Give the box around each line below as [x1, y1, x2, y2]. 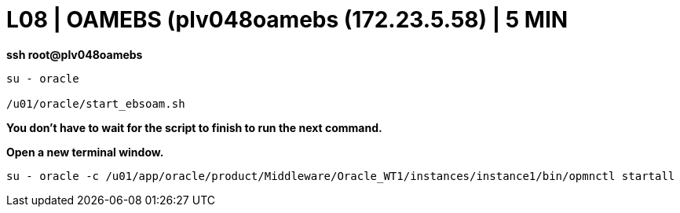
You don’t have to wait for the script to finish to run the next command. [6, 120, 382, 134]
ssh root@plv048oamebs [6, 47, 143, 61]
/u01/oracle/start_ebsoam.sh [6, 97, 185, 110]
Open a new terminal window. [6, 145, 164, 159]
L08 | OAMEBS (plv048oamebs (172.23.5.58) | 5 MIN [6, 6, 568, 33]
